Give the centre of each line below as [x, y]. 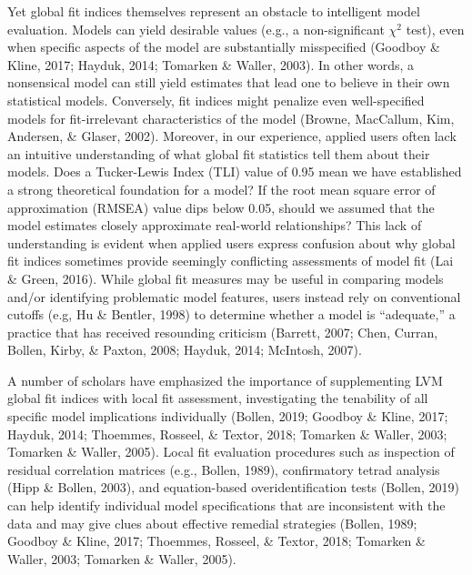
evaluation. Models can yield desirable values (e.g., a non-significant [196, 29]
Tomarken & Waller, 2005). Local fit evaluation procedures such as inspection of [231, 452]
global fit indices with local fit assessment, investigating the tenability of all [218, 398]
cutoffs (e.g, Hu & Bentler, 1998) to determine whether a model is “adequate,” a [231, 314]
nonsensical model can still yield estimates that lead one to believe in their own [229, 82]
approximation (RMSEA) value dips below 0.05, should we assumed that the [221, 207]
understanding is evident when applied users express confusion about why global [231, 242]
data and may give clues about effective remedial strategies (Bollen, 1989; [212, 523]
